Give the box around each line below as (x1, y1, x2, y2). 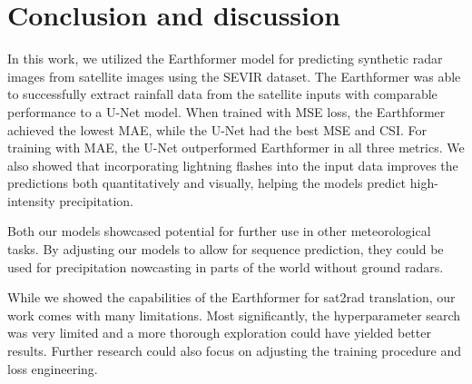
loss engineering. (7, 359, 98, 378)
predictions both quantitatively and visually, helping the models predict (7, 173, 407, 192)
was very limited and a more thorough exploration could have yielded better (7, 323, 431, 342)
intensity (7, 191, 55, 210)
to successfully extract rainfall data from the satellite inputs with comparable (7, 84, 438, 103)
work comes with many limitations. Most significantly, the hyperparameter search (7, 305, 461, 324)
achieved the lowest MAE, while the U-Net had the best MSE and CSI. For (7, 120, 427, 139)
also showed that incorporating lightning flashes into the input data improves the (7, 155, 458, 174)
